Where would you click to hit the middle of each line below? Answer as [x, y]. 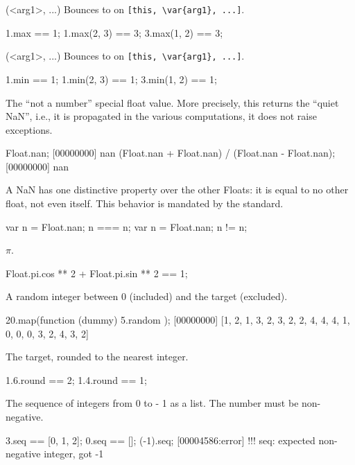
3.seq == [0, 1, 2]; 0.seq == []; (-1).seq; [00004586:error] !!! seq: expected [161, 440]
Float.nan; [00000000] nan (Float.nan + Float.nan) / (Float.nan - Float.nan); [171, 153]
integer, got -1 [74, 454]
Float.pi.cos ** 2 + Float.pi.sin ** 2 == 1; [97, 273]
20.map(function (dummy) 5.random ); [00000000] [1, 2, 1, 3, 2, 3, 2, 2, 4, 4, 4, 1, [178, 320]
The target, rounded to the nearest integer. [97, 357]
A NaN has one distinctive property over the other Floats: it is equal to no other [177, 190]
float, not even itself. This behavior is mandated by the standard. [145, 203]
